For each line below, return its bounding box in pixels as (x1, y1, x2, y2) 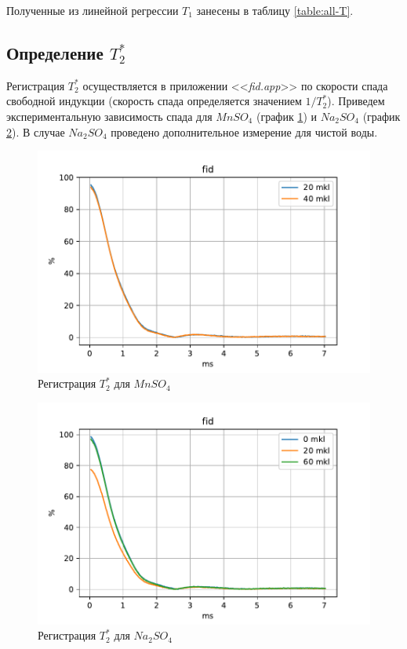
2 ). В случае (6, 123, 65, 140)
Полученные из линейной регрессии (6, 2, 179, 18)
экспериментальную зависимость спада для (6, 108, 213, 124)
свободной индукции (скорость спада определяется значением (6, 93, 302, 109)
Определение (6, 40, 104, 64)
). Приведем (327, 93, 385, 109)
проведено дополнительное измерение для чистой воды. (111, 123, 378, 140)
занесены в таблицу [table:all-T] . (196, 2, 354, 18)
